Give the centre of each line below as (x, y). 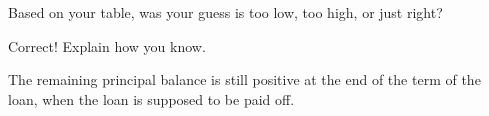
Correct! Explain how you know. (107, 45)
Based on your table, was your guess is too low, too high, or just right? (225, 12)
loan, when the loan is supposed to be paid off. (151, 98)
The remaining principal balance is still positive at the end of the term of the (244, 79)
